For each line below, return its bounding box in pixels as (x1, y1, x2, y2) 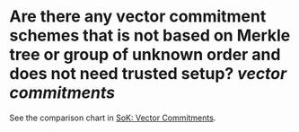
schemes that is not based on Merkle (9, 25, 291, 46)
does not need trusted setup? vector (9, 64, 287, 84)
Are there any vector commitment (9, 6, 267, 27)
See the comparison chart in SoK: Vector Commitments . (9, 112, 216, 123)
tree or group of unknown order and (9, 45, 281, 65)
